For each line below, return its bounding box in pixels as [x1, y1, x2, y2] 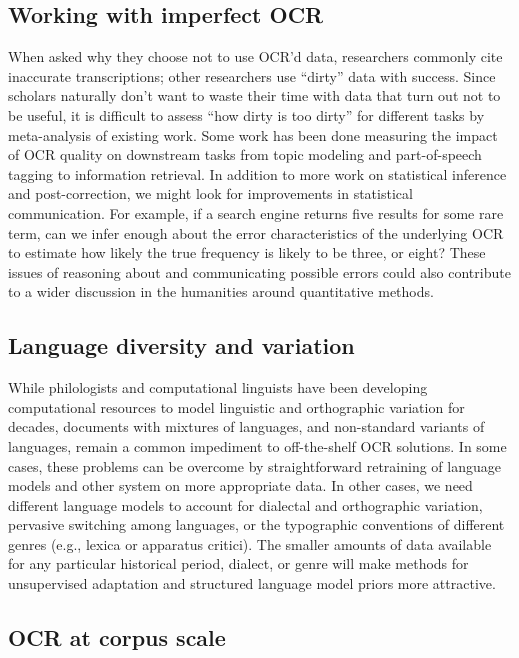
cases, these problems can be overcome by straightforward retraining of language [8, 455, 501, 476]
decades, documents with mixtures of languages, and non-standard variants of [8, 416, 485, 437]
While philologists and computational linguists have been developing [8, 377, 428, 398]
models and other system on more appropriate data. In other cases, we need [8, 475, 473, 496]
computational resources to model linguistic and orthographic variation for [8, 396, 465, 417]
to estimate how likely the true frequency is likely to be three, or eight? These [8, 242, 486, 263]
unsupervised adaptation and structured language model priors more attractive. [8, 573, 496, 594]
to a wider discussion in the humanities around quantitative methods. [8, 281, 434, 302]
